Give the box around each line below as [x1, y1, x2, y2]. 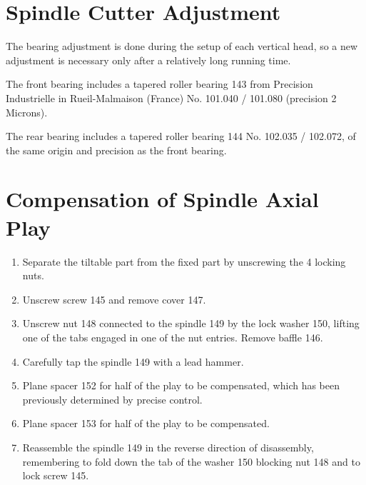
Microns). [6, 104, 48, 119]
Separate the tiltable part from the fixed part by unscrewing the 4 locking [22, 254, 346, 269]
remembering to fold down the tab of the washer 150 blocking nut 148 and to [22, 454, 360, 469]
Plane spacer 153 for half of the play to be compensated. [22, 416, 270, 431]
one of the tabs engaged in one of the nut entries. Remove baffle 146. [22, 329, 323, 344]
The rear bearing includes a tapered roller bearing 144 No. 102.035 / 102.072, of [6, 129, 356, 144]
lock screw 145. [22, 468, 89, 483]
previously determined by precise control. [22, 391, 203, 406]
